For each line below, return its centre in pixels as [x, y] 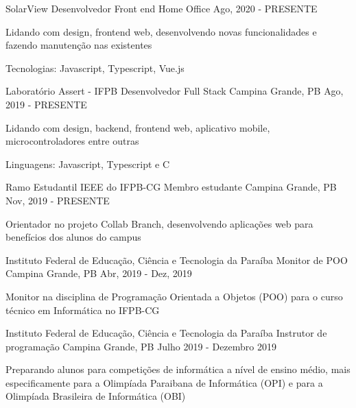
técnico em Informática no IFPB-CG [83, 310]
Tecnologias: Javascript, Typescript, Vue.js [95, 68]
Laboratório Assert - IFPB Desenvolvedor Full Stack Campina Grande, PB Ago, [175, 91]
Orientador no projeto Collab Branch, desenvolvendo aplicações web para [159, 223]
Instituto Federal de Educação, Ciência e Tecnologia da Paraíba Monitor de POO [177, 260]
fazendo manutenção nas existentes [79, 45]
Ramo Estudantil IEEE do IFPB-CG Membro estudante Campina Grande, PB [171, 187]
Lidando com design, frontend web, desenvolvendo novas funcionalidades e [161, 31]
